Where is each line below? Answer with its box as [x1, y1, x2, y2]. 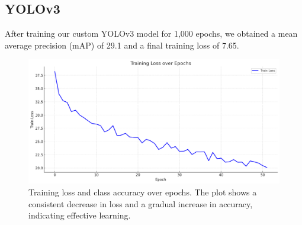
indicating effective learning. [28, 209, 131, 221]
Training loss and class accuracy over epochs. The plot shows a [28, 185, 257, 198]
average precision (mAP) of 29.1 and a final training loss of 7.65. [5, 38, 239, 51]
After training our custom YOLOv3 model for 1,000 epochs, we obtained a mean [5, 27, 298, 40]
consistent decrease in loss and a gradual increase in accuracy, [28, 197, 253, 210]
